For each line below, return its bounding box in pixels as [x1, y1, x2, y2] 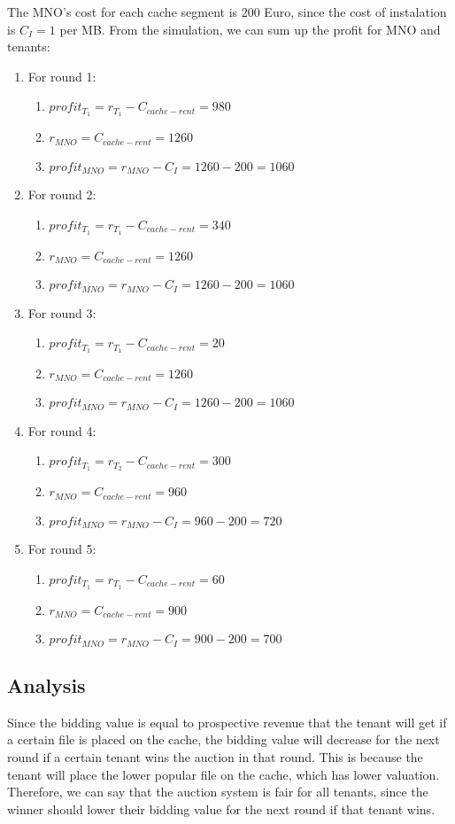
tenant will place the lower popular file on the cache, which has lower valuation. [7, 765, 440, 783]
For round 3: [27, 303, 96, 322]
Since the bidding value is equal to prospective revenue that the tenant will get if [7, 712, 447, 731]
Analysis [7, 671, 86, 698]
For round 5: [27, 540, 96, 558]
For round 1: [27, 66, 96, 85]
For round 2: [27, 185, 96, 204]
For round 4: [27, 421, 96, 439]
